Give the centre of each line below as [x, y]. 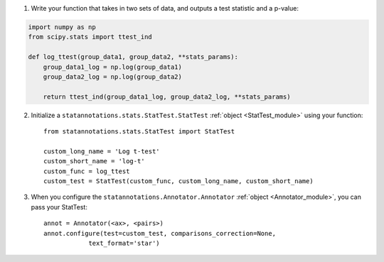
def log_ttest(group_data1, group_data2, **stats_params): [133, 57]
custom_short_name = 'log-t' [94, 161]
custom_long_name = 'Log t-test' [102, 151]
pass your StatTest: [59, 207]
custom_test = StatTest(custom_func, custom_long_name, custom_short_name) [178, 181]
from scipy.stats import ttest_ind [90, 37]
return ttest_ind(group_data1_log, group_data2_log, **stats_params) [167, 97]
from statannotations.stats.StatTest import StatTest [139, 132]
